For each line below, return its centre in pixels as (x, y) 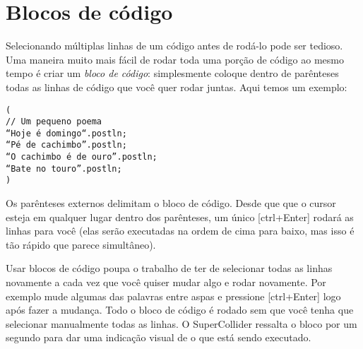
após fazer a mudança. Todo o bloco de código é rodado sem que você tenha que (180, 310)
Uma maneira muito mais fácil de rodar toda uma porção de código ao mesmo (175, 59)
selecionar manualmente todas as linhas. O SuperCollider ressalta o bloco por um (181, 323)
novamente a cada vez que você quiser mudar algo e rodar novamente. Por (166, 282)
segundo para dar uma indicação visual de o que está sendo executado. (159, 337)
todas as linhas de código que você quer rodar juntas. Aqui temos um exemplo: (177, 87)
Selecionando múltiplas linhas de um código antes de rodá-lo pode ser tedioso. (174, 46)
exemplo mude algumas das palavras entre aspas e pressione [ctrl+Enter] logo (173, 296)
